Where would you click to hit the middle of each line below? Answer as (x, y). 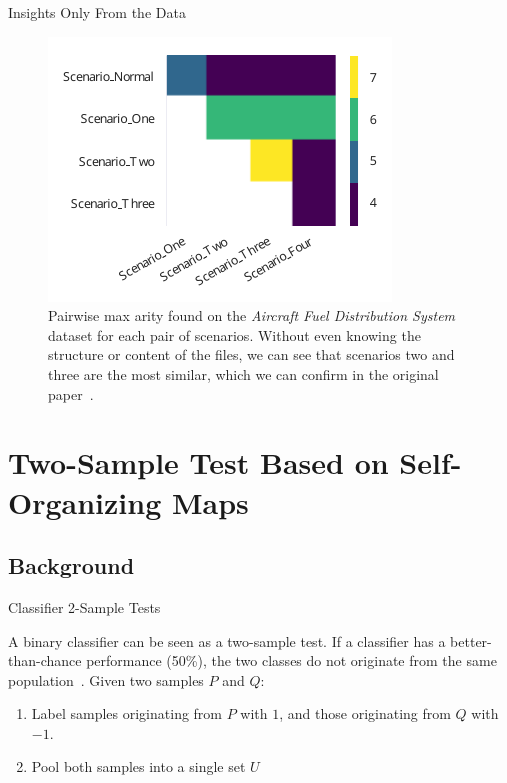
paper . (71, 393)
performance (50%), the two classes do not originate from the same (291, 660)
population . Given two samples (106, 679)
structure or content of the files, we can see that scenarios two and (251, 354)
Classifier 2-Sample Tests (84, 606)
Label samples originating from (127, 713)
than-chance (45, 660)
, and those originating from (365, 713)
